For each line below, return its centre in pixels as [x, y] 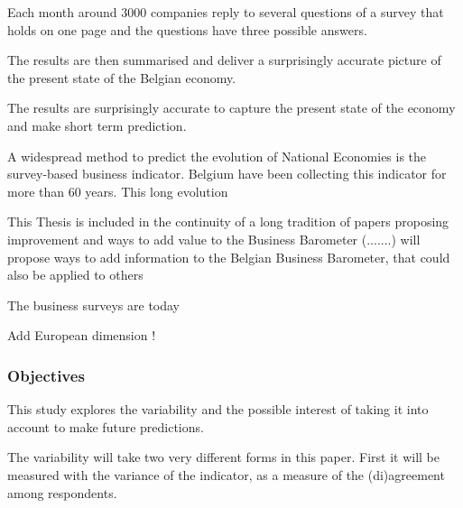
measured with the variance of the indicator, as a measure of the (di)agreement [226, 474]
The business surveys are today [94, 305]
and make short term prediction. [97, 125]
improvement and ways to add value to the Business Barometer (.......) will [214, 239]
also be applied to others [75, 275]
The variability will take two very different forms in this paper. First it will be [223, 457]
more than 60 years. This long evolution [118, 191]
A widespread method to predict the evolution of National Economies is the [217, 156]
